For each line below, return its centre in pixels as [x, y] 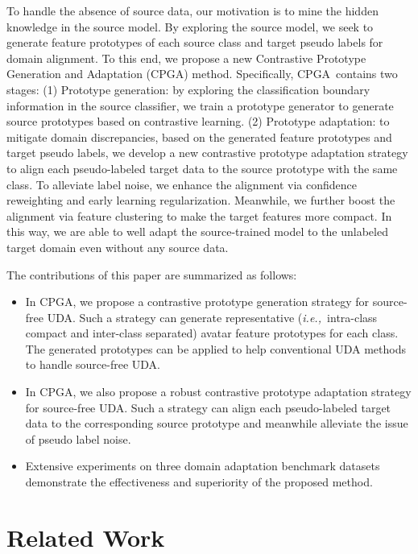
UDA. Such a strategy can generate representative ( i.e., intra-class [212, 317]
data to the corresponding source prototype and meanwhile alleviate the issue [217, 423]
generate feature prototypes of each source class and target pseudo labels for [195, 42]
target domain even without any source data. [118, 247]
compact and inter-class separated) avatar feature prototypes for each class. [212, 333]
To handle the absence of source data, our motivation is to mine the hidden [192, 10]
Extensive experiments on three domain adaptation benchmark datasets [203, 466]
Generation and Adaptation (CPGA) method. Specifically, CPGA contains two [202, 74]
